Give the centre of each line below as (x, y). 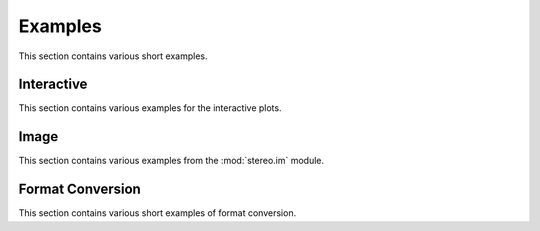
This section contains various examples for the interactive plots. (150, 108)
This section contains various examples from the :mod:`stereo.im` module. (171, 161)
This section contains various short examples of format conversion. (157, 213)
